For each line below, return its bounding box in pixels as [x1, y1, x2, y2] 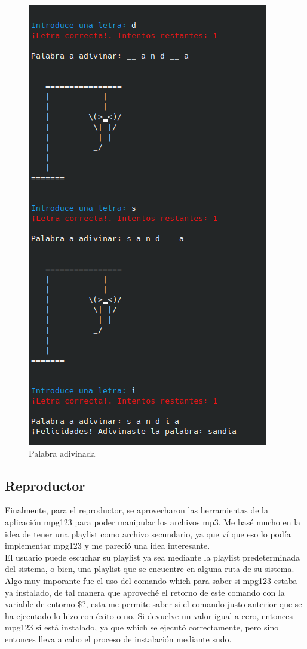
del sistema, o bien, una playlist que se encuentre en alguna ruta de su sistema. [5, 562, 294, 575]
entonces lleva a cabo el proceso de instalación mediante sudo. [5, 632, 232, 645]
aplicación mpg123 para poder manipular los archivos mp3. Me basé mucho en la [5, 515, 301, 528]
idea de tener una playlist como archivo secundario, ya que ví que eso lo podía [5, 527, 291, 540]
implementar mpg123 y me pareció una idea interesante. [5, 539, 210, 552]
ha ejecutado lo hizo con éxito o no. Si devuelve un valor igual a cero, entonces [5, 609, 293, 622]
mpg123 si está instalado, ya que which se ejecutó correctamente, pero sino [5, 621, 279, 633]
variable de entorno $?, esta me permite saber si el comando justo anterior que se [5, 598, 302, 610]
